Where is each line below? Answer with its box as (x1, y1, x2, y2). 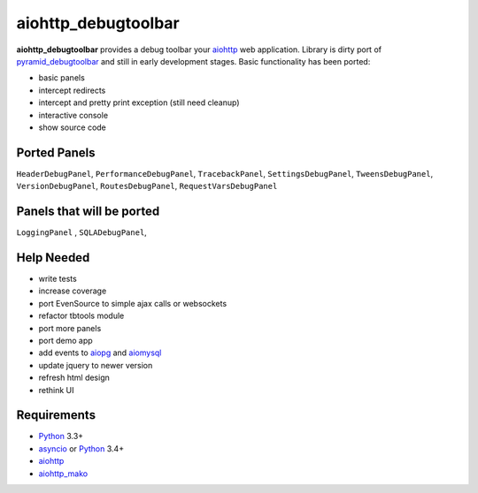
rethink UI (38, 384, 74, 395)
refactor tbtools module (38, 310, 125, 322)
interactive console (38, 110, 109, 120)
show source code (38, 122, 106, 133)
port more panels (38, 322, 102, 333)
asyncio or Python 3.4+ (38, 443, 124, 454)
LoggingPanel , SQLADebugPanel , (16, 227, 148, 238)
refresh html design (38, 372, 111, 383)
